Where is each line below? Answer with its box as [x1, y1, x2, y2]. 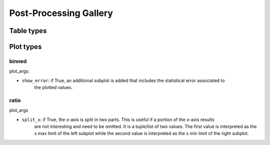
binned [9, 57, 27, 64]
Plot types [9, 42, 42, 51]
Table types [9, 26, 47, 35]
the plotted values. [34, 84, 72, 90]
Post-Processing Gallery [9, 7, 113, 18]
